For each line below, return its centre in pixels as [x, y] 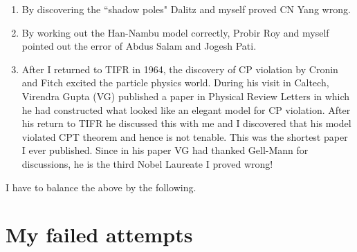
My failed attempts [99, 234]
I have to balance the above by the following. [101, 187]
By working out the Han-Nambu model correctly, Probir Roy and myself [175, 32]
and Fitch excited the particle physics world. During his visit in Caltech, [175, 83]
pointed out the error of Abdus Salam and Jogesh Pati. [139, 46]
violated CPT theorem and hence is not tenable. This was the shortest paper [185, 136]
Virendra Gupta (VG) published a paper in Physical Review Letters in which [186, 96]
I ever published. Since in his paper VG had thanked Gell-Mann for [165, 150]
